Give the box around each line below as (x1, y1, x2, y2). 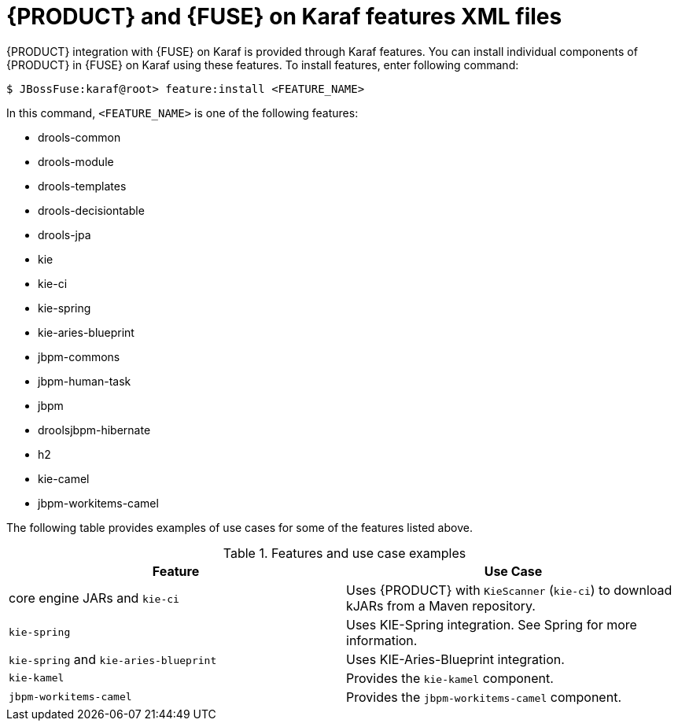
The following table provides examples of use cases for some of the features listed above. (6, 520, 473, 534)
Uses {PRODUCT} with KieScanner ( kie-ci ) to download (346, 581, 672, 598)
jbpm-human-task (38, 374, 131, 388)
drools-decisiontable (38, 203, 145, 217)
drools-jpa (38, 227, 91, 242)
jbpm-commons (38, 349, 120, 363)
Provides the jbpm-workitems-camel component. (346, 688, 621, 705)
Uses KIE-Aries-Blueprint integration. (346, 651, 565, 667)
